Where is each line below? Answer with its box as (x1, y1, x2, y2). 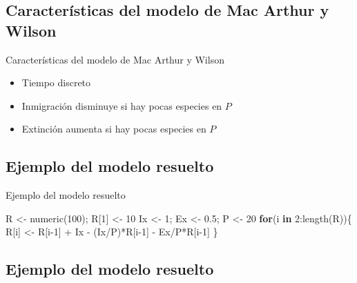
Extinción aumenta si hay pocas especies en (21, 121, 206, 136)
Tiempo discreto (21, 75, 91, 90)
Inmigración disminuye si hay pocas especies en (21, 98, 222, 113)
